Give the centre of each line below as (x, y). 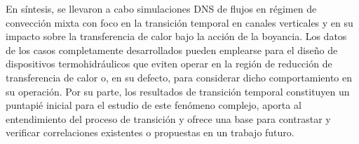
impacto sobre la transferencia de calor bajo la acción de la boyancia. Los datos (176, 36)
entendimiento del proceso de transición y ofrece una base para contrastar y (168, 118)
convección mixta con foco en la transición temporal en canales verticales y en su (179, 22)
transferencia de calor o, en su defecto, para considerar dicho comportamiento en (179, 77)
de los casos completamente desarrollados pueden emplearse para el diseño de (172, 50)
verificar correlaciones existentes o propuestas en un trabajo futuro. (150, 132)
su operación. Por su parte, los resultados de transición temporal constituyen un (178, 91)
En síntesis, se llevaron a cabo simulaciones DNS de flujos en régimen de (161, 8)
